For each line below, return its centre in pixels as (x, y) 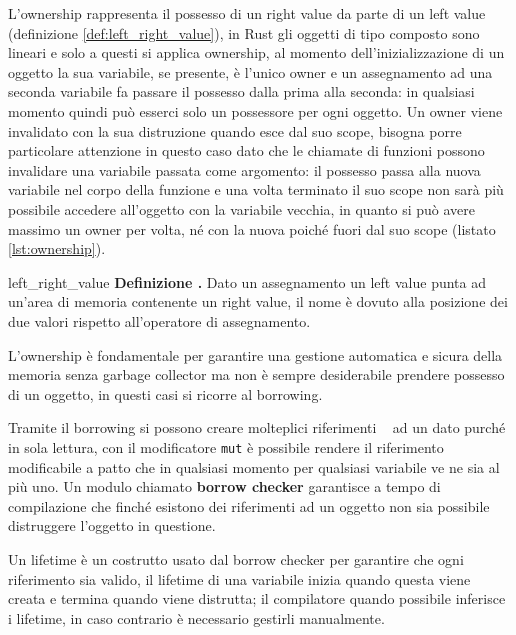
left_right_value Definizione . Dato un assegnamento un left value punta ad (247, 281)
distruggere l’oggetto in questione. (112, 525)
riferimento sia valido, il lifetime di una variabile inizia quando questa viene (239, 578)
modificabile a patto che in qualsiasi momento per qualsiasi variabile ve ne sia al (254, 466)
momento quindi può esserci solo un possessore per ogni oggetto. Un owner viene (255, 110)
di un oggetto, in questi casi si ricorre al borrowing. (165, 393)
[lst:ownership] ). (57, 248)
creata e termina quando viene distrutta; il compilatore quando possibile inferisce (257, 598)
